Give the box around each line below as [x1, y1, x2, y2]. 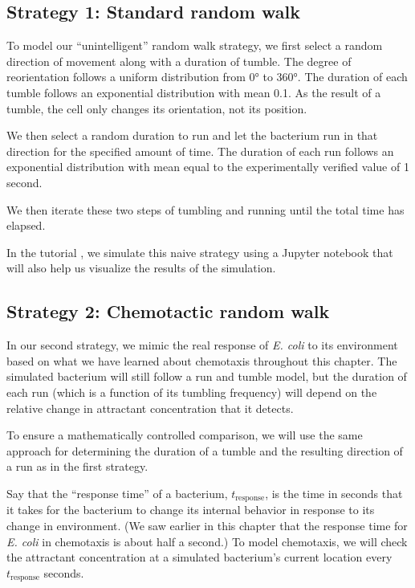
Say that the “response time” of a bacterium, [6, 484, 228, 501]
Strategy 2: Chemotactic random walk [6, 299, 330, 324]
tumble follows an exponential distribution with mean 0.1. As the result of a [6, 84, 381, 100]
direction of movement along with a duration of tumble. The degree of [6, 52, 352, 69]
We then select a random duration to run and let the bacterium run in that [6, 127, 378, 144]
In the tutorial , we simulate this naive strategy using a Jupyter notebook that [6, 243, 393, 260]
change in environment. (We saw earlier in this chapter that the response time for [6, 517, 408, 533]
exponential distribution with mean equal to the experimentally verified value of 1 [6, 158, 409, 175]
